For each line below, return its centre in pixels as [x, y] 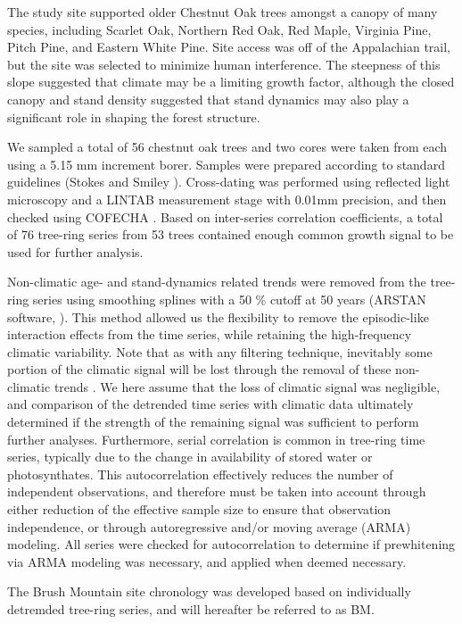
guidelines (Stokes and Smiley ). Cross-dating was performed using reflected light [229, 182]
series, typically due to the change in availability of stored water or [190, 457]
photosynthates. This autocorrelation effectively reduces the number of [200, 474]
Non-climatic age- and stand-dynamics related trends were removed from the [217, 282]
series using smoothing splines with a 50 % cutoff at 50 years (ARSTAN [229, 299]
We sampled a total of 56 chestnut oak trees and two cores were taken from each [227, 147]
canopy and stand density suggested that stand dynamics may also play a [208, 99]
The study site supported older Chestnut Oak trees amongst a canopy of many [223, 12]
